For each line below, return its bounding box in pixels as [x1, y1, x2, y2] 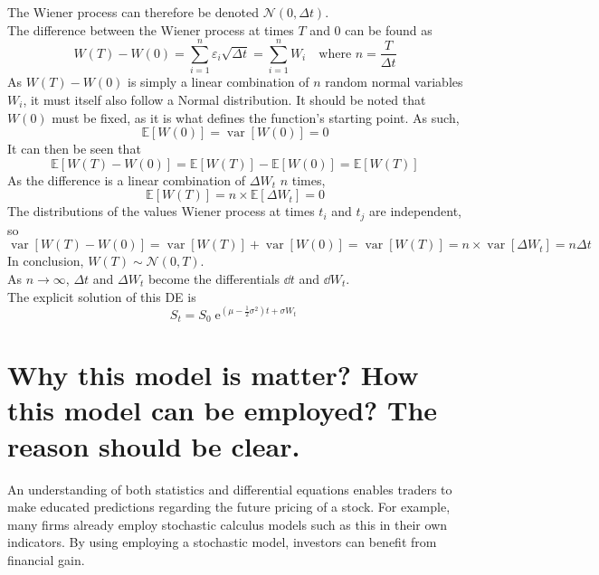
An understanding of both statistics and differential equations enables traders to [7, 479, 452, 498]
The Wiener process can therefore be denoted [7, 3, 259, 21]
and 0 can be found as [309, 20, 433, 39]
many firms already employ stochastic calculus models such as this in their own [7, 514, 448, 533]
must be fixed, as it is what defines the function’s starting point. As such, [52, 108, 460, 127]
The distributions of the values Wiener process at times [7, 202, 315, 221]
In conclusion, [7, 251, 84, 270]
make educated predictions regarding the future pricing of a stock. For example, [7, 497, 451, 516]
